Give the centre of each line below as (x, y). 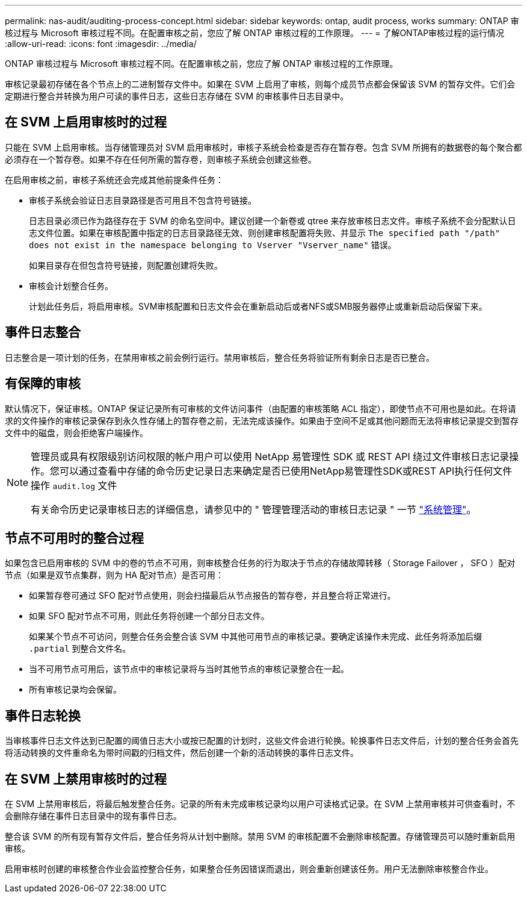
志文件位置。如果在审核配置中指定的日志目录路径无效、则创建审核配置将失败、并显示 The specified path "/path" (265, 232)
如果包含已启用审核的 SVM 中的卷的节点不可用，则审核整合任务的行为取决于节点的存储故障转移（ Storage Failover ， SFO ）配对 (260, 563)
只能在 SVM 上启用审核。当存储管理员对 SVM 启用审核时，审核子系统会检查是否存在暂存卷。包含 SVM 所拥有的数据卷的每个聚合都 (263, 147)
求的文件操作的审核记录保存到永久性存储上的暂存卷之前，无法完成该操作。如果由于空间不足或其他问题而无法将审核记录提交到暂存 (262, 420)
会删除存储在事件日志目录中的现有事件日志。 (93, 816)
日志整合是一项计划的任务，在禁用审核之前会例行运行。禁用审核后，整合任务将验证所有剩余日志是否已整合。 (220, 357)
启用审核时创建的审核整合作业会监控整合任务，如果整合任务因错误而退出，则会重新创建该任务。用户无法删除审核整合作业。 (249, 869)
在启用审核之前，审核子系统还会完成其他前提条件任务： (114, 179)
